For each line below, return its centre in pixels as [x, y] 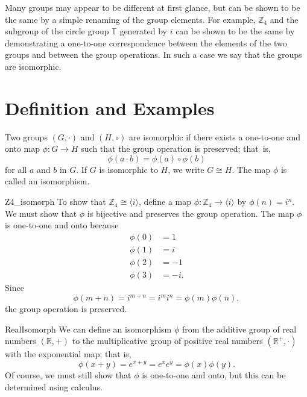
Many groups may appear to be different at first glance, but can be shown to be [153, 7]
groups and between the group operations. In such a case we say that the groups [153, 55]
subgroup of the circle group [57, 31]
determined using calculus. [54, 386]
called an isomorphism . [47, 181]
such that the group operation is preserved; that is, [176, 148]
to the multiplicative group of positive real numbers [167, 341]
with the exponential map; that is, [68, 354]
